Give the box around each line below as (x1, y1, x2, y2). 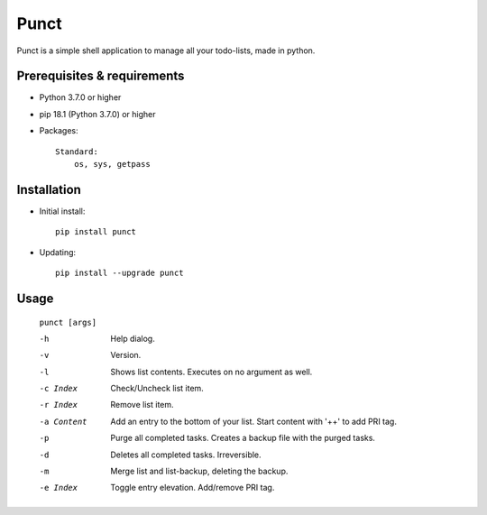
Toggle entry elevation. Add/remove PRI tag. (110, 483, 275, 493)
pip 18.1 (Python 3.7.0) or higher (39, 108, 157, 119)
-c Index (39, 383, 78, 394)
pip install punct (55, 226, 137, 237)
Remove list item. (110, 400, 175, 410)
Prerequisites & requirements (16, 69, 185, 84)
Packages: (39, 125, 78, 136)
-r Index (39, 400, 78, 410)
